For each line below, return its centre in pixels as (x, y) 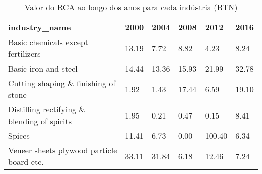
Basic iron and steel (43, 68)
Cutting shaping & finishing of (62, 83)
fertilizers (24, 54)
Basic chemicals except (48, 42)
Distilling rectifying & (47, 109)
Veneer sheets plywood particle (63, 150)
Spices (19, 135)
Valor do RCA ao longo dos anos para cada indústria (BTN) (131, 7)
